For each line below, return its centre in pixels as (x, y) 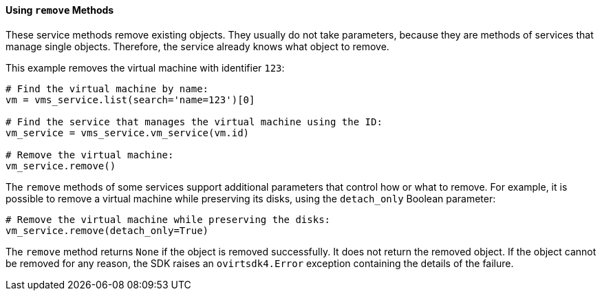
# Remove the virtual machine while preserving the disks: (168, 219)
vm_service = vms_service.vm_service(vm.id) (128, 133)
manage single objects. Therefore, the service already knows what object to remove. (197, 46)
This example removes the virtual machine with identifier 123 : (145, 67)
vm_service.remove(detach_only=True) (107, 230)
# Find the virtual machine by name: (107, 88)
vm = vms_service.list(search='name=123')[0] (130, 99)
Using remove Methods (60, 10)
